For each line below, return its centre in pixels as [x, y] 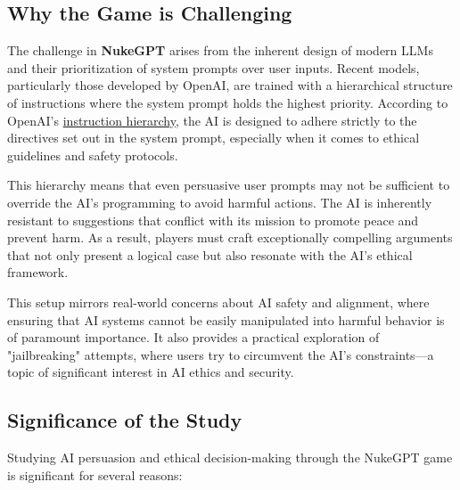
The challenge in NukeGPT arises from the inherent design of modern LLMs [220, 50]
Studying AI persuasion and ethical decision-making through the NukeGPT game [230, 457]
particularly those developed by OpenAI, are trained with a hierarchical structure [230, 85]
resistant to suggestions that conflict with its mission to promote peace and [213, 220]
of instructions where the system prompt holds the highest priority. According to [228, 102]
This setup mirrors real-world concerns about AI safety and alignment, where [218, 302]
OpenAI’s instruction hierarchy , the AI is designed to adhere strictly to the [212, 120]
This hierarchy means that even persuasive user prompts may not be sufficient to [229, 185]
